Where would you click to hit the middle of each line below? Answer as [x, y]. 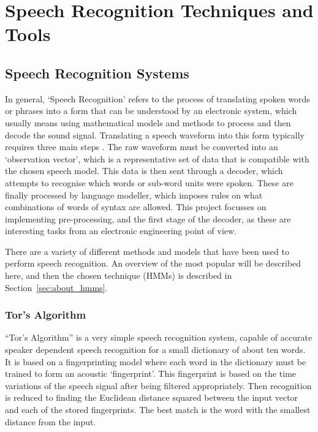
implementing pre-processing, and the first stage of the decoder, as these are [148, 218]
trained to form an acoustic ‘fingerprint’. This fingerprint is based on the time [151, 373]
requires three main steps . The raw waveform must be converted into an [142, 147]
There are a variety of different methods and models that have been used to [147, 251]
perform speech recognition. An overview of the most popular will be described [153, 263]
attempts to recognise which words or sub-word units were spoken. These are [149, 182]
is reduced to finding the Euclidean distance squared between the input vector [152, 397]
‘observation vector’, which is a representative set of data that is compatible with [157, 158]
